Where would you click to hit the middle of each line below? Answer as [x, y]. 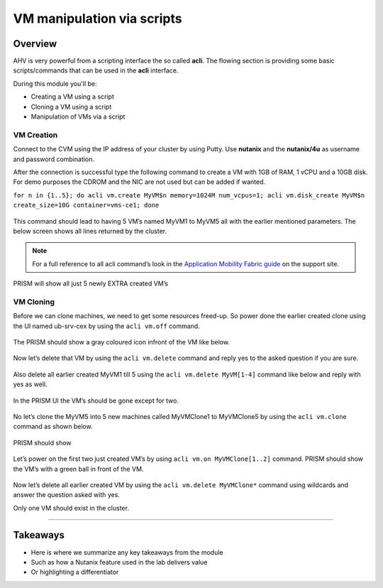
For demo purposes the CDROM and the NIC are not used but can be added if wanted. [139, 182]
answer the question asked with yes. [67, 495]
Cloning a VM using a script [71, 107]
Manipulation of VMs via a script [78, 116]
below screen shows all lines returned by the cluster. [90, 231]
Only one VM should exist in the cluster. [71, 508]
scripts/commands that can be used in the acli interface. [96, 70]
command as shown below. [53, 427]
